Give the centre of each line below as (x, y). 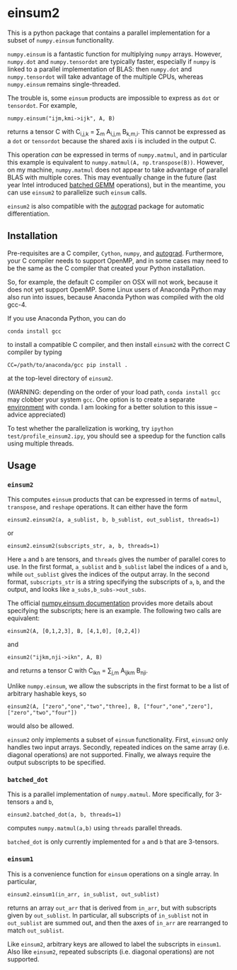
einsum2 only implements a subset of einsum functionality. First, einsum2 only (118, 740)
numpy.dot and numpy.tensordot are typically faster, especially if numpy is (112, 61)
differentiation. (29, 214)
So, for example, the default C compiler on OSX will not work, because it (112, 282)
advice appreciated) (36, 414)
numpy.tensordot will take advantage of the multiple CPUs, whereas (105, 77)
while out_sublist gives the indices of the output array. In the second (109, 574)
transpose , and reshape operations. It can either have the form (98, 507)
